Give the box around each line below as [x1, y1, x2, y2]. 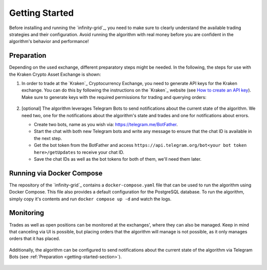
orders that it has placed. [9, 235, 60, 242]
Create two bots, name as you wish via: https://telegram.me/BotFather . [34, 121, 178, 127]
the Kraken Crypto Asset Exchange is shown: [9, 71, 101, 77]
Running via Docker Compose [9, 169, 103, 178]
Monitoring [9, 209, 44, 217]
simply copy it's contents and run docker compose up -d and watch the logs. [9, 196, 172, 202]
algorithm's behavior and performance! [9, 39, 89, 45]
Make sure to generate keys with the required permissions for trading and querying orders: [21, 94, 207, 100]
